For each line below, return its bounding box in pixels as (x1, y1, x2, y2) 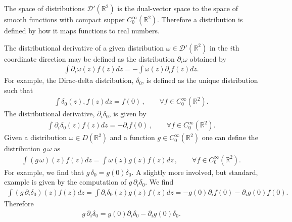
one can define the (202, 132, 258, 143)
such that (4, 84, 33, 95)
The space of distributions (4, 3, 85, 13)
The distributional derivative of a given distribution (4, 42, 164, 53)
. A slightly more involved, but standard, (131, 166, 258, 177)
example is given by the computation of (4, 176, 126, 187)
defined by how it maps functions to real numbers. (4, 25, 160, 35)
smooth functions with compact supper (4, 14, 125, 24)
